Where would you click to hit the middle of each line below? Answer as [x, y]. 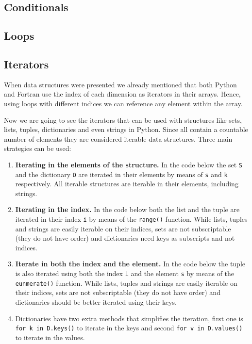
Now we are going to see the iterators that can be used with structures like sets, [123, 120]
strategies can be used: [38, 148]
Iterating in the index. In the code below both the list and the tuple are [127, 209]
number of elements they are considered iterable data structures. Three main [118, 139]
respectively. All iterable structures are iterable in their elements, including [127, 184]
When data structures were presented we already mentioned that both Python [120, 84]
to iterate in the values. [50, 337]
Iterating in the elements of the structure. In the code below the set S [129, 164]
